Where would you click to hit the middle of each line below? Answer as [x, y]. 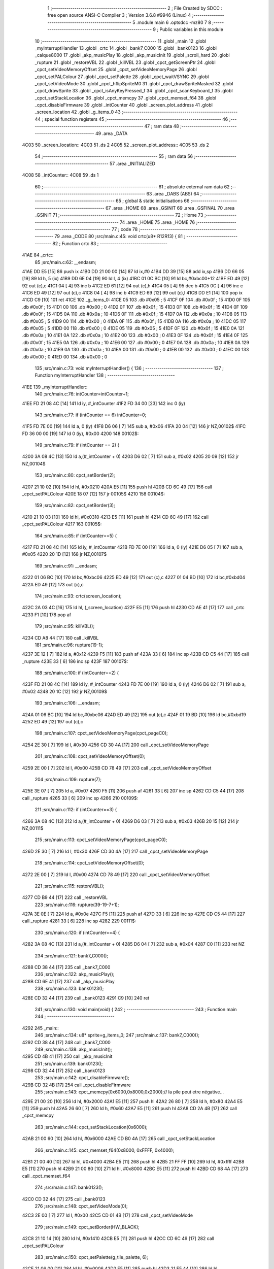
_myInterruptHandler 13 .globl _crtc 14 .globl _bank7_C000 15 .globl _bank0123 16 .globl [126, 48]
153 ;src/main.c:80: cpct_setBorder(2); [75, 475]
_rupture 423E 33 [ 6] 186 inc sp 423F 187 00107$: [75, 661]
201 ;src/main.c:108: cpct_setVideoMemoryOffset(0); [90, 756]
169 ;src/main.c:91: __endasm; [66, 565]
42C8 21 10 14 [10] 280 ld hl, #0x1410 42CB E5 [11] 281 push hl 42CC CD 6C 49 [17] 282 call [118, 1239]
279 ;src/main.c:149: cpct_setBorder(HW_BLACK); [87, 1227]
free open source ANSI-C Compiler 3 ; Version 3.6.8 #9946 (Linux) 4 [119, 15]
